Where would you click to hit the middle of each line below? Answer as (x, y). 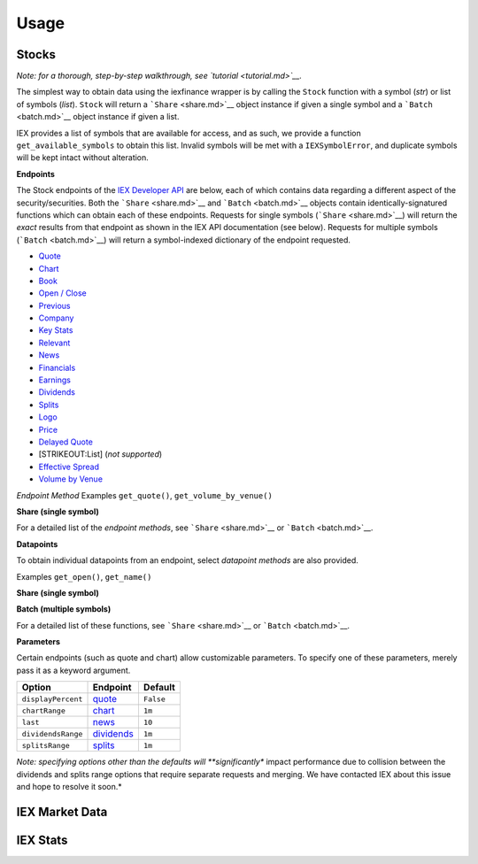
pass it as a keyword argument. (73, 670)
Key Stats (56, 330)
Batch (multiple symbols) (64, 609)
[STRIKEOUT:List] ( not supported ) (100, 454)
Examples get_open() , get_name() (84, 576)
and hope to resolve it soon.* (69, 787)
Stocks (36, 54)
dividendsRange (52, 733)
